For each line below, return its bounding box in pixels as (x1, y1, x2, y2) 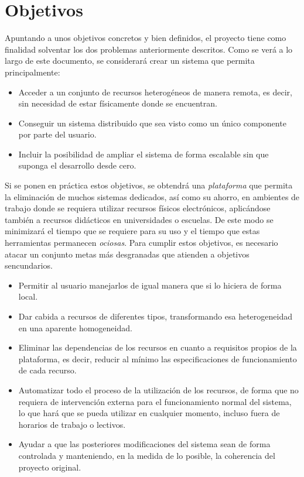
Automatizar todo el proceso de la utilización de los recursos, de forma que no (18, 383, 299, 396)
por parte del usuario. (18, 128, 97, 140)
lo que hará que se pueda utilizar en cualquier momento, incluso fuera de (18, 407, 280, 419)
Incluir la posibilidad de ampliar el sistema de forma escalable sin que (18, 147, 269, 160)
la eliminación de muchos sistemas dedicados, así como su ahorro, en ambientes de (5, 190, 300, 203)
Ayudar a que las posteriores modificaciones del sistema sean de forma (18, 438, 271, 450)
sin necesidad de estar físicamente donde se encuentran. (18, 97, 217, 109)
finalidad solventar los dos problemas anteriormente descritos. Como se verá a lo (5, 43, 293, 55)
